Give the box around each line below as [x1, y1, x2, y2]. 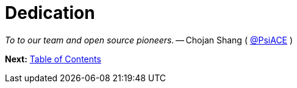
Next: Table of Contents [5, 53, 101, 64]
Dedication [5, 2, 95, 23]
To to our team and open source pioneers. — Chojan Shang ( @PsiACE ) [5, 34, 293, 45]
